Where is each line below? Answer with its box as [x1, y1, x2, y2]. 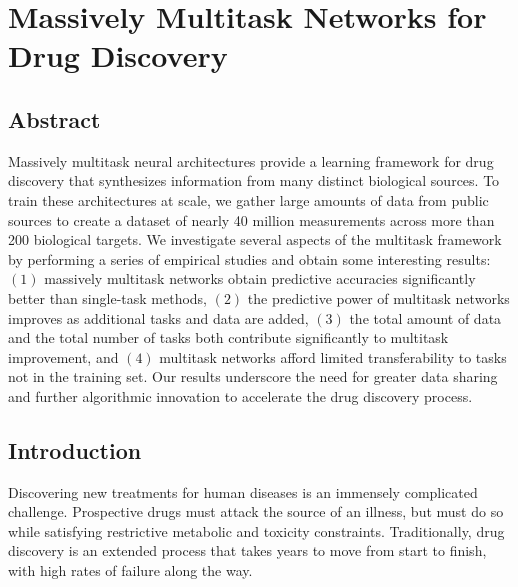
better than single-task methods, [8, 287, 207, 308]
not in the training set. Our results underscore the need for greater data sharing [8, 366, 498, 387]
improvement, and [8, 346, 119, 367]
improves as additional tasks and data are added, [8, 307, 309, 328]
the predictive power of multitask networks [247, 287, 510, 308]
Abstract [8, 103, 101, 134]
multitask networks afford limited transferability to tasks [159, 346, 507, 367]
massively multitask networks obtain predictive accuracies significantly [44, 268, 476, 289]
